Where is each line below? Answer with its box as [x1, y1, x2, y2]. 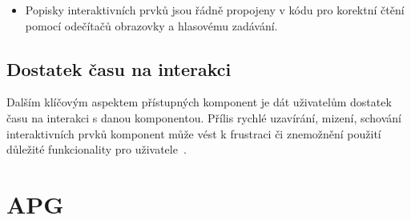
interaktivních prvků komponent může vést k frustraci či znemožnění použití [6, 125, 381, 142]
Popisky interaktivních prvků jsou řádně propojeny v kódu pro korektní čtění [25, 2, 405, 18]
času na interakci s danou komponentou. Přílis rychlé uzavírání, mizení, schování [6, 109, 402, 126]
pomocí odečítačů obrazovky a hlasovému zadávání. [25, 17, 278, 34]
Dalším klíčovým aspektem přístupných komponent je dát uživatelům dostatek [6, 94, 392, 110]
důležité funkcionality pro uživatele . [6, 141, 187, 158]
